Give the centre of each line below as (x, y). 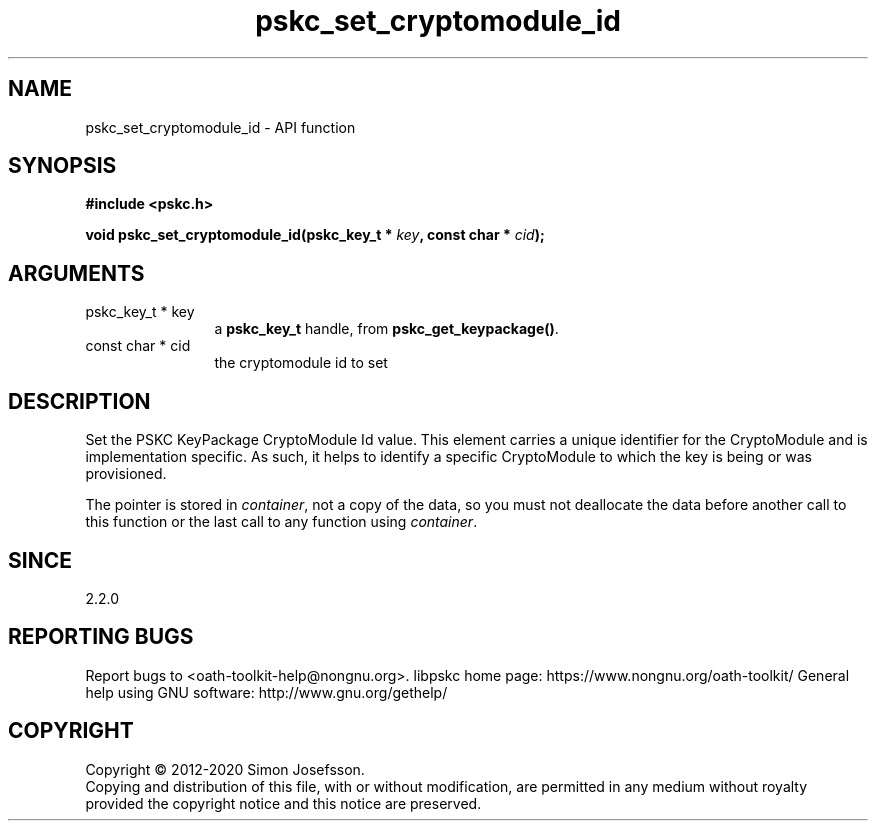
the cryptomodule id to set (301, 363)
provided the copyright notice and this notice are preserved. (283, 803)
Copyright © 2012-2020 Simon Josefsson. (225, 769)
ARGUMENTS (76, 273)
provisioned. (126, 474)
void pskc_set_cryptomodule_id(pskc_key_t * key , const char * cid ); (315, 235)
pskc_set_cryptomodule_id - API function (220, 127)
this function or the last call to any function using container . (281, 522)
